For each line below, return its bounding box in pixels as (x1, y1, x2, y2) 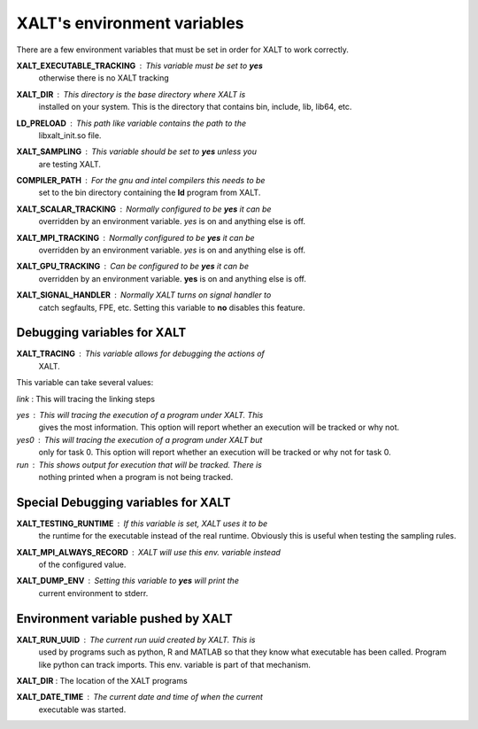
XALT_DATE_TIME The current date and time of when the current (16, 692, 263, 702)
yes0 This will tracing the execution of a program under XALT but (16, 434, 263, 445)
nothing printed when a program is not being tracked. (38, 472, 234, 482)
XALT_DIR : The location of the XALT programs (16, 675, 188, 686)
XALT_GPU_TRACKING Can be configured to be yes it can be (16, 261, 250, 272)
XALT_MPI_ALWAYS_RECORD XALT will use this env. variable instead (16, 547, 281, 557)
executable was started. (38, 704, 127, 715)
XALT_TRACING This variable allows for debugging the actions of (16, 348, 266, 359)
